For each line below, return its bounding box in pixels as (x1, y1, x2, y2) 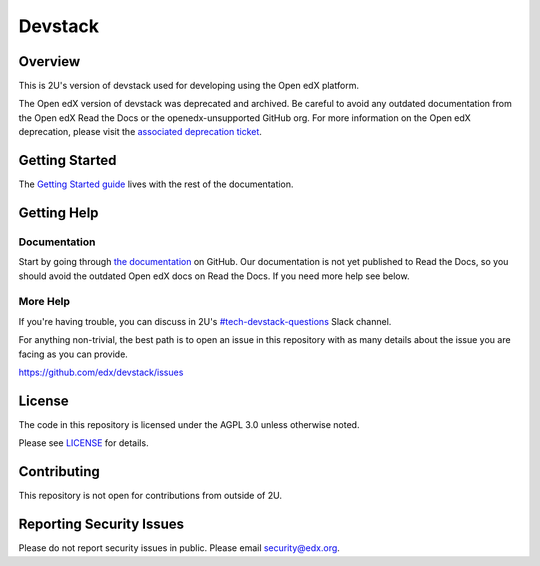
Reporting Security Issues (18, 516, 185, 533)
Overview (18, 53, 81, 70)
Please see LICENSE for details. (18, 437, 149, 449)
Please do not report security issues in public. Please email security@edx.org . (18, 542, 340, 554)
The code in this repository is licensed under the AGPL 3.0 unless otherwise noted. (18, 418, 360, 430)
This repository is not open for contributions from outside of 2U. (18, 490, 282, 502)
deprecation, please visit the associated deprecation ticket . (18, 126, 262, 138)
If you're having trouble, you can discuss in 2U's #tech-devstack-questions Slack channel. (18, 315, 392, 327)
